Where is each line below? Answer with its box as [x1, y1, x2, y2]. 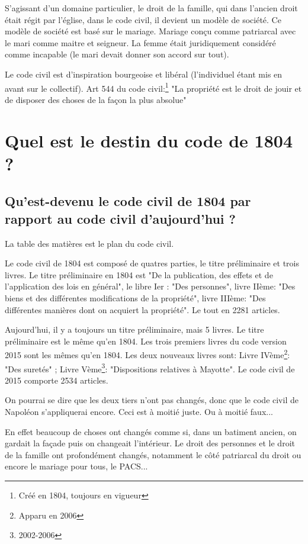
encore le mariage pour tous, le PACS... [5, 460, 148, 472]
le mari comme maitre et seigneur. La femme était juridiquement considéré [5, 36, 276, 49]
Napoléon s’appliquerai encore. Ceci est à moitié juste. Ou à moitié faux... [5, 405, 273, 417]
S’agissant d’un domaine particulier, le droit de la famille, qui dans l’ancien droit [5, 2, 298, 14]
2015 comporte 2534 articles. [5, 374, 108, 386]
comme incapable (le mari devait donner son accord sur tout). [5, 48, 229, 60]
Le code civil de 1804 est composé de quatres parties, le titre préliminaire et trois [5, 257, 299, 269]
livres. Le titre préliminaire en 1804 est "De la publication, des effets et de [5, 268, 273, 281]
